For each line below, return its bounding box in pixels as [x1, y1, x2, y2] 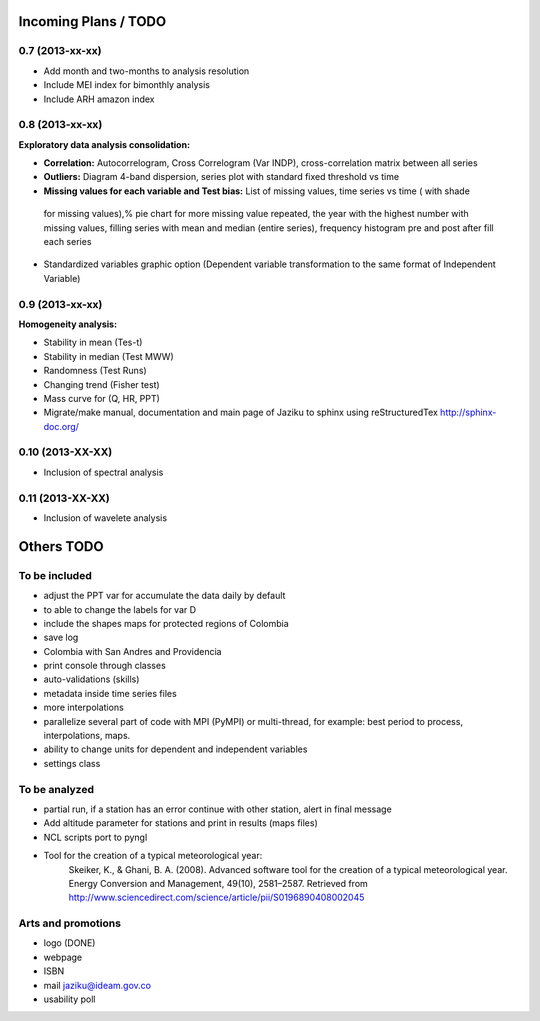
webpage [43, 951, 83, 963]
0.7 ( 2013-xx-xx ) [18, 44, 102, 58]
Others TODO [18, 538, 104, 555]
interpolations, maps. [43, 730, 131, 742]
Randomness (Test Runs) [43, 365, 147, 377]
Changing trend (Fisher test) [43, 378, 160, 390]
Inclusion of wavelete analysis [43, 511, 168, 524]
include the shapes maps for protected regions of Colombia [43, 617, 289, 629]
